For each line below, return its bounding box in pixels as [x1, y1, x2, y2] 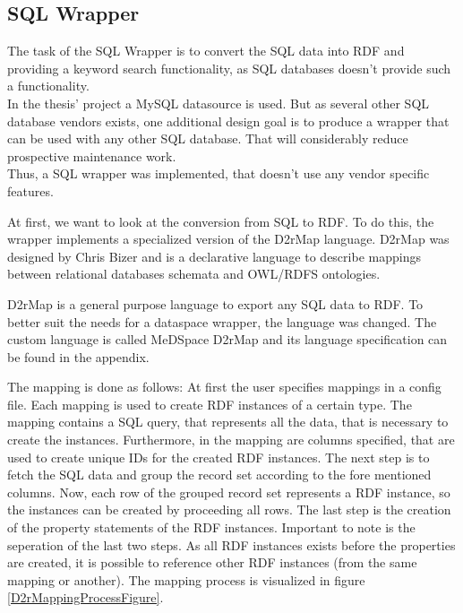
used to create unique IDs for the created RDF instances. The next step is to [7, 447, 430, 466]
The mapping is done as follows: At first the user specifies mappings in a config [7, 377, 442, 396]
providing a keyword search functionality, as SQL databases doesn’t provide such [7, 58, 451, 77]
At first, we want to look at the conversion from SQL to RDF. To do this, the [7, 212, 434, 230]
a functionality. [7, 76, 90, 95]
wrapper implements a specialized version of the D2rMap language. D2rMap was [7, 229, 450, 248]
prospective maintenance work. [7, 146, 176, 165]
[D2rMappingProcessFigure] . [7, 588, 164, 607]
